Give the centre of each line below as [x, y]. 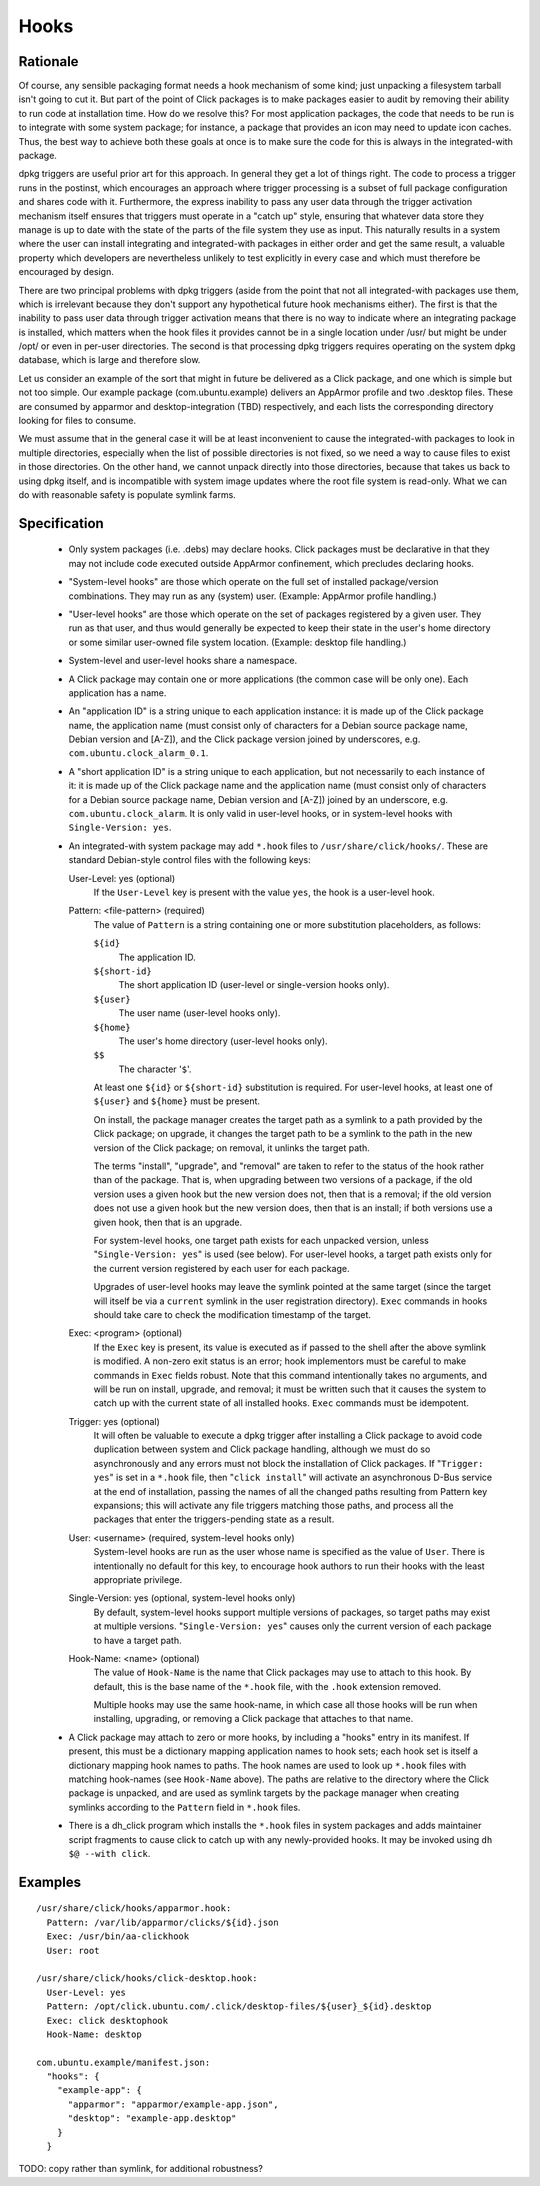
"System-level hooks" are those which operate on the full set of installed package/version [253, 582]
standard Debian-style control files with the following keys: [189, 860]
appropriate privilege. [138, 1579]
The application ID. [157, 957]
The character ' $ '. [155, 1069]
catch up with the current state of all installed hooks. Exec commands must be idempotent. [281, 1403]
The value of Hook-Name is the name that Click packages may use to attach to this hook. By [282, 1672]
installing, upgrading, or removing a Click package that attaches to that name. [253, 1719]
